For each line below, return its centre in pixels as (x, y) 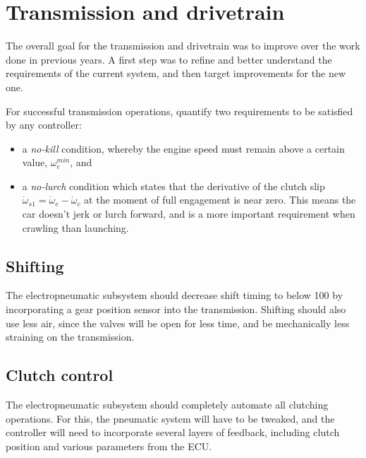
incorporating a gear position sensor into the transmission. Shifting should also (176, 309)
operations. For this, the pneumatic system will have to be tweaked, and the (170, 418)
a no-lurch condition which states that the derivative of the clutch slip (173, 186)
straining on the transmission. (70, 337)
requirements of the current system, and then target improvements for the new (176, 73)
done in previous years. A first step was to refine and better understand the (169, 59)
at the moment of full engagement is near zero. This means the (220, 200)
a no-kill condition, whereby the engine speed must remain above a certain (183, 148)
